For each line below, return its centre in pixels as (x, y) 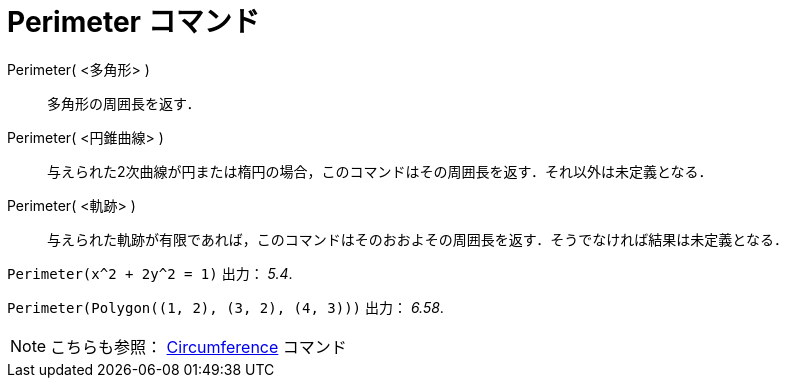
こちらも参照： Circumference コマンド (198, 346)
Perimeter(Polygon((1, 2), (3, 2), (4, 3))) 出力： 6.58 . (225, 307)
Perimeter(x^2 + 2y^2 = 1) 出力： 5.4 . (150, 273)
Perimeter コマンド (133, 22)
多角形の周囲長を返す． (124, 103)
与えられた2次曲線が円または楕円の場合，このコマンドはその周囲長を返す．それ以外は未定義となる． (380, 171)
